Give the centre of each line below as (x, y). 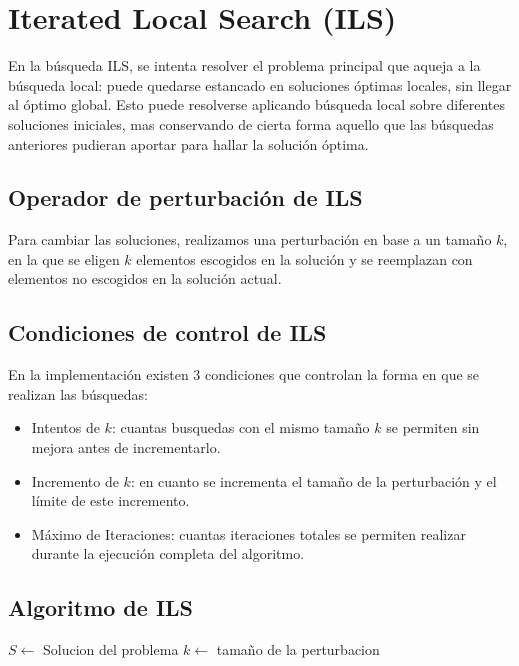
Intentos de (65, 427)
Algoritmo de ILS (101, 607)
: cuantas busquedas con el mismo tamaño (240, 427)
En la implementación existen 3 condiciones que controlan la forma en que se (244, 374)
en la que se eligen (64, 258)
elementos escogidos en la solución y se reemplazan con (304, 258)
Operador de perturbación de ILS (185, 197)
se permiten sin (433, 427)
